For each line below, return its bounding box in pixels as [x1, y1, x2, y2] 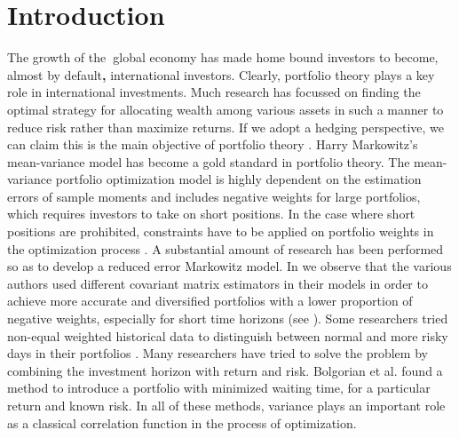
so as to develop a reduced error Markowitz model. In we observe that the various [7, 257, 452, 275]
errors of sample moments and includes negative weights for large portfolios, [7, 187, 421, 205]
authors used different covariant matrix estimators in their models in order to [7, 274, 428, 292]
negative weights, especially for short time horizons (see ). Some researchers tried [7, 309, 448, 328]
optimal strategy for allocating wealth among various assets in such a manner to [7, 100, 444, 118]
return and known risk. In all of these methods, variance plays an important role [7, 396, 446, 414]
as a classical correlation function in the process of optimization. [7, 413, 357, 432]
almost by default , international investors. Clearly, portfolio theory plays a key [7, 65, 435, 84]
